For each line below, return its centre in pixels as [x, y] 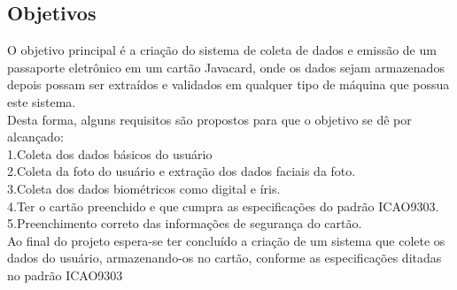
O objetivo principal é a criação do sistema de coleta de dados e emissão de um [222, 50]
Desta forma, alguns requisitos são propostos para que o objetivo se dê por [209, 119]
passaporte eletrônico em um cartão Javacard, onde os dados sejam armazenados [226, 67]
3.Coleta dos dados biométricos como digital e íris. [144, 188]
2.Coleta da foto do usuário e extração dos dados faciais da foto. [182, 171]
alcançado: [35, 137]
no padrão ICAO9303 [65, 275]
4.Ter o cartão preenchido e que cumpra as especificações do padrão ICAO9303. [223, 206]
